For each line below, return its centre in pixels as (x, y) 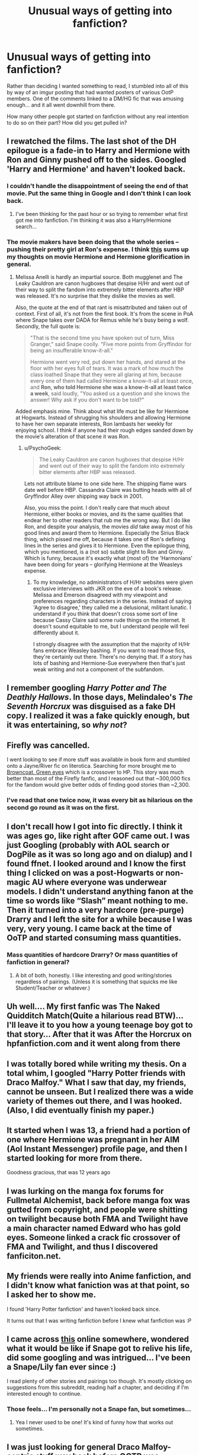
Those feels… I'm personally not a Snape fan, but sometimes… (99, 1409)
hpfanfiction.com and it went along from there (94, 1043)
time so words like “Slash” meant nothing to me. (97, 901)
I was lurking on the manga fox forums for (85, 1191)
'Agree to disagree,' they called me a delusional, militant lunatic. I (112, 607)
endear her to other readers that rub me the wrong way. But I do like (107, 520)
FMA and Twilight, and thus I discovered (83, 1246)
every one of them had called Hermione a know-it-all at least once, (112, 380)
